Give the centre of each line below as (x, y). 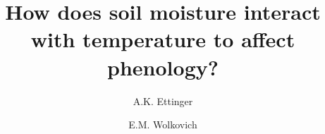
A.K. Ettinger (163, 100)
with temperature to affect (163, 39)
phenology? (163, 67)
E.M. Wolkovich (163, 124)
